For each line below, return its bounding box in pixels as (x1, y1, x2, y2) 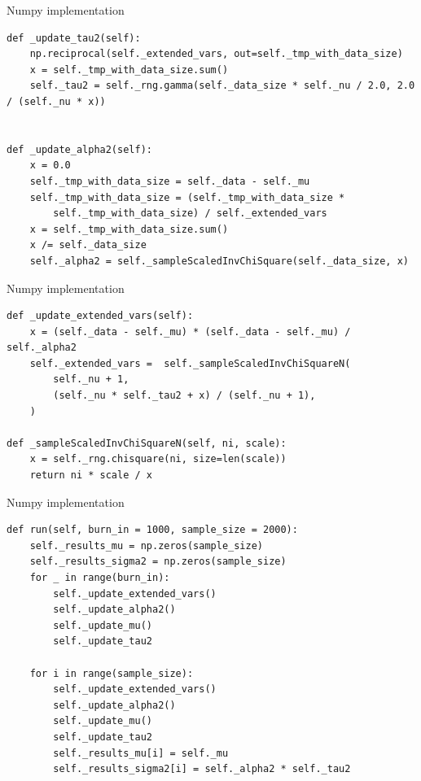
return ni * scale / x (29, 469, 152, 482)
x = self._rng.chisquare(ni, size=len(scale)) (29, 453, 287, 465)
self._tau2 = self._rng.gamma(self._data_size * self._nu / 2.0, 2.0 (29, 80, 415, 92)
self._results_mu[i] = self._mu (53, 747, 229, 759)
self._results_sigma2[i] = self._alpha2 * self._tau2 (53, 763, 351, 775)
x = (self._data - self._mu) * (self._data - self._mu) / (29, 325, 351, 338)
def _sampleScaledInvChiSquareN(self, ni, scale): (7, 437, 287, 449)
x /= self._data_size (29, 239, 147, 251)
